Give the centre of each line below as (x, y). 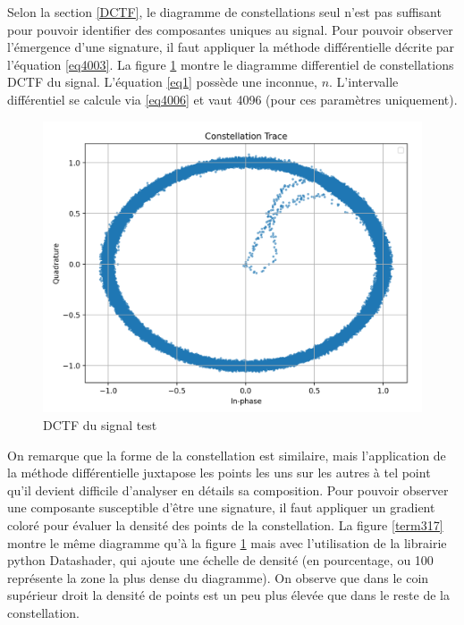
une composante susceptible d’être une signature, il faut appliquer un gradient (221, 507)
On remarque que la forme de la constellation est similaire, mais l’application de (227, 455)
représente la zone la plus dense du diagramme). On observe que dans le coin (218, 577)
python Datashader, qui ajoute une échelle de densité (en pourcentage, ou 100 (220, 560)
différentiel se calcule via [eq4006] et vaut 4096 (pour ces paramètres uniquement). (232, 99)
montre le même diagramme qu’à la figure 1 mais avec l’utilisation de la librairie (227, 542)
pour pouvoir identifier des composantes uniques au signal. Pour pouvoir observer (230, 29)
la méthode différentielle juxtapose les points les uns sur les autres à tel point (219, 473)
